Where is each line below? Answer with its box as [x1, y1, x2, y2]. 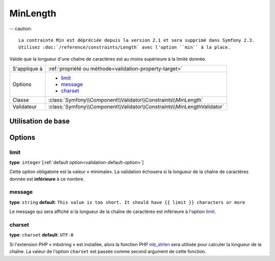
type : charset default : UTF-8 [9, 232, 74, 238]
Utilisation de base [9, 116, 70, 125]
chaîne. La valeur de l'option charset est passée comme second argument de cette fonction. [9, 248, 206, 255]
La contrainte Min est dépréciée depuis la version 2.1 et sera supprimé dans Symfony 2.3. [18, 37, 255, 43]
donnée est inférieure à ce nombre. [9, 176, 85, 182]
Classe [12, 97, 29, 104]
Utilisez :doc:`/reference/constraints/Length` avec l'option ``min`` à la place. [18, 44, 231, 51]
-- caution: [9, 26, 32, 32]
